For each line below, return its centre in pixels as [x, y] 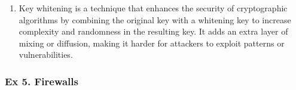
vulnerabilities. [46, 55]
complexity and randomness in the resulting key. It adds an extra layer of [153, 31]
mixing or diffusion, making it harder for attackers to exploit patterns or [152, 43]
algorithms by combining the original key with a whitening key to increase [155, 19]
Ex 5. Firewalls [42, 81]
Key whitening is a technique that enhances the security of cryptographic [153, 8]
